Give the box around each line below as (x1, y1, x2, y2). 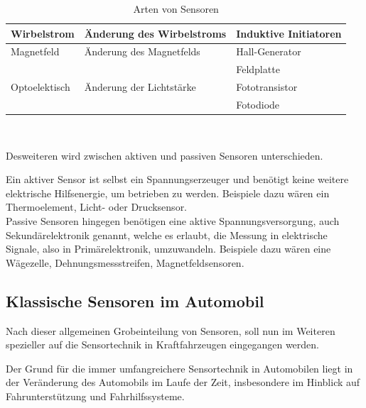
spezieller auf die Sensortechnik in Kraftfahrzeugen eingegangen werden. (6, 337, 319, 352)
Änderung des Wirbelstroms (84, 26, 227, 40)
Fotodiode (236, 97, 280, 111)
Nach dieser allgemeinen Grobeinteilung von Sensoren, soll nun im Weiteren (6, 323, 335, 338)
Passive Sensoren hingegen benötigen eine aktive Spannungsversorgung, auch (6, 214, 340, 228)
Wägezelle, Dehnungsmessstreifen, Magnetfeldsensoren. (6, 255, 244, 270)
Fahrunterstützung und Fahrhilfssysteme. (6, 388, 185, 403)
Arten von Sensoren (133, 1, 219, 16)
